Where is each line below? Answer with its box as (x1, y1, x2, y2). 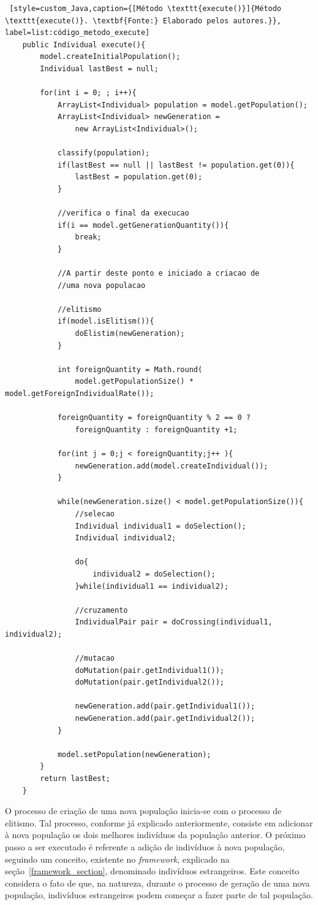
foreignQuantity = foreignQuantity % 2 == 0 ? (57, 413, 251, 422)
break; (75, 233, 102, 242)
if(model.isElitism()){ (57, 317, 154, 326)
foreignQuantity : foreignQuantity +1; (75, 425, 238, 434)
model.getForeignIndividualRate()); (5, 389, 154, 398)
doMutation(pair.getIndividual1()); (75, 666, 224, 675)
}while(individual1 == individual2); (75, 581, 229, 591)
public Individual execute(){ (22, 40, 146, 49)
